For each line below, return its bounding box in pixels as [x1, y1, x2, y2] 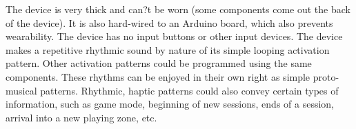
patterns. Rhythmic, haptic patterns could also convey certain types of [40, 83, 339, 97]
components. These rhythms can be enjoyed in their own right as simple [6, 69, 310, 83]
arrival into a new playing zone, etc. [6, 110, 157, 124]
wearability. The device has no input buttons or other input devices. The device [6, 29, 343, 43]
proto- [313, 69, 339, 83]
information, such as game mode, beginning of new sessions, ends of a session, [6, 97, 334, 111]
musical [6, 83, 37, 97]
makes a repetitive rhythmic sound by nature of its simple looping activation [6, 42, 330, 57]
